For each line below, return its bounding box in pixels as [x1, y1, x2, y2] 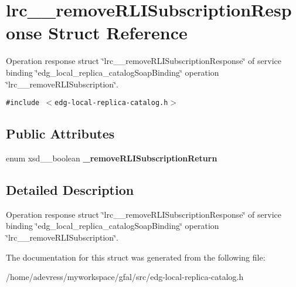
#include [6, 99, 40, 107]
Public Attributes [6, 124, 115, 143]
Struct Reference [48, 21, 188, 45]
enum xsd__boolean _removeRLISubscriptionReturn [6, 151, 217, 164]
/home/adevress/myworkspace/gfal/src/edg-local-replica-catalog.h [6, 271, 244, 283]
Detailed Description [6, 180, 134, 198]
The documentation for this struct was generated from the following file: [6, 251, 266, 263]
